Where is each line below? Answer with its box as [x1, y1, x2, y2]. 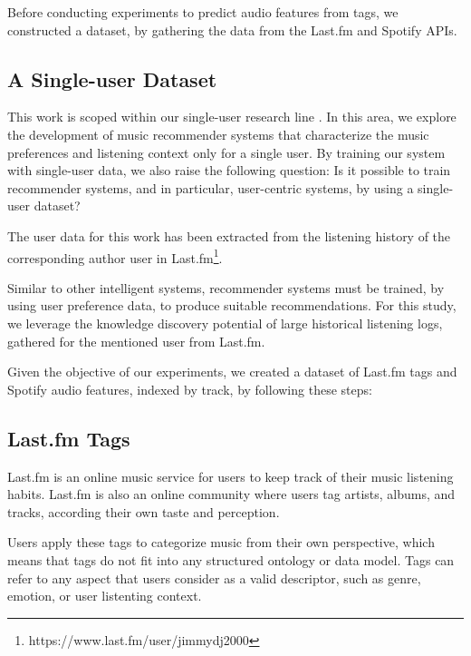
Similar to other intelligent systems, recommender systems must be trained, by [7, 278, 445, 297]
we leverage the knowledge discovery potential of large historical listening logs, [7, 313, 443, 332]
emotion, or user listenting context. [7, 586, 202, 605]
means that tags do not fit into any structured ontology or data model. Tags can [7, 550, 455, 569]
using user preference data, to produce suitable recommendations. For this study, [7, 296, 457, 315]
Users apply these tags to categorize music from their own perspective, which [7, 533, 435, 552]
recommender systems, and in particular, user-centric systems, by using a [7, 178, 414, 197]
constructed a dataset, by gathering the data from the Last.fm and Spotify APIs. [7, 20, 457, 39]
